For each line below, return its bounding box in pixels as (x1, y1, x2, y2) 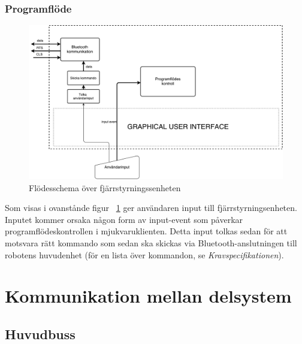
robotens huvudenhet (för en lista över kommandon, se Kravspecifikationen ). (5, 248, 284, 261)
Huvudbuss (5, 324, 75, 343)
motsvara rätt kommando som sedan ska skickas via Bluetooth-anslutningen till (5, 236, 297, 249)
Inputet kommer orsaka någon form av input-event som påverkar (5, 213, 243, 225)
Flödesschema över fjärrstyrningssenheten (29, 181, 181, 194)
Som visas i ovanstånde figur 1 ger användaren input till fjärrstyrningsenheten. (5, 201, 297, 214)
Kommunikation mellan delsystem (5, 283, 292, 308)
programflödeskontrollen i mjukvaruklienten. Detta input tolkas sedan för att (5, 225, 288, 237)
